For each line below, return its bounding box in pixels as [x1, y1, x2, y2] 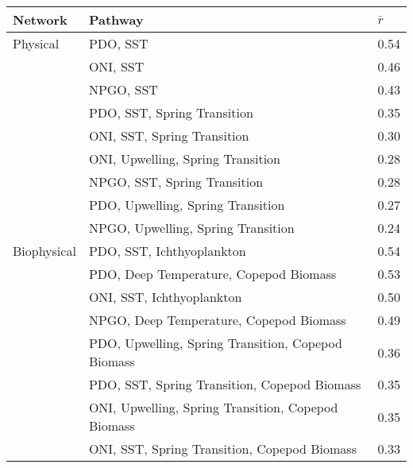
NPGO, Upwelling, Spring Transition [88, 219, 295, 237]
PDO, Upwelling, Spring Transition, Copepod [88, 334, 342, 352]
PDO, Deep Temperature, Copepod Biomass [88, 265, 337, 283]
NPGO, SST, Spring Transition [88, 172, 264, 191]
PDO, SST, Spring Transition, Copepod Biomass [88, 375, 361, 393]
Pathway [88, 10, 144, 29]
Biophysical [13, 242, 76, 260]
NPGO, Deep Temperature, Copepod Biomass [88, 311, 346, 329]
